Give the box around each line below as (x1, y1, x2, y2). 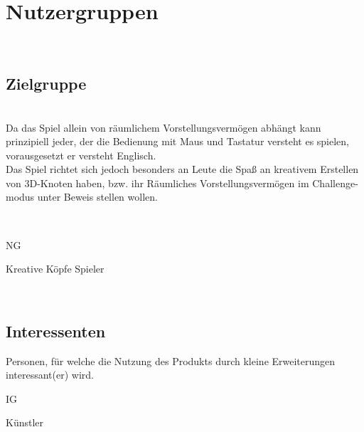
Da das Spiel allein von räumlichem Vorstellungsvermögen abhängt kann (6, 120, 321, 135)
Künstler (6, 415, 44, 430)
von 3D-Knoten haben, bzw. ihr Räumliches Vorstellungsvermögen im (6, 175, 309, 190)
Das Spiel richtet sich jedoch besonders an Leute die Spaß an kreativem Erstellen (6, 162, 359, 177)
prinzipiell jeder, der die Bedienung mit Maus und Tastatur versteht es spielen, (6, 134, 350, 149)
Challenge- (312, 175, 358, 190)
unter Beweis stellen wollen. (37, 189, 158, 204)
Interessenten (6, 320, 106, 342)
